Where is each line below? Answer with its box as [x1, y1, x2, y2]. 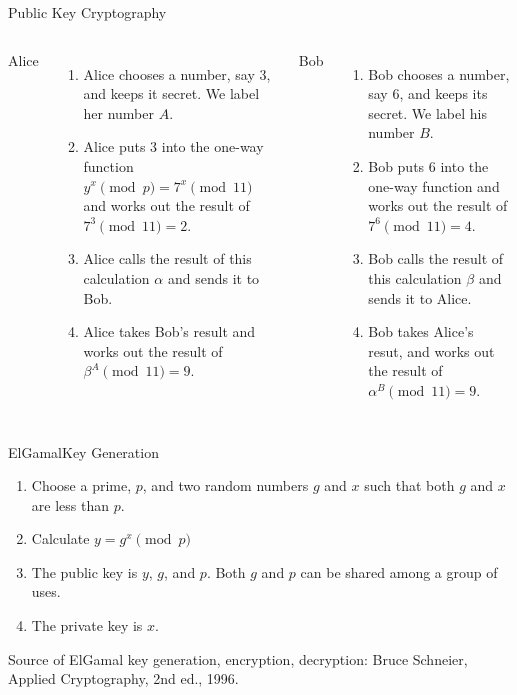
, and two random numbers [142, 475, 309, 496]
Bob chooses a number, [368, 63, 510, 84]
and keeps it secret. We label [83, 83, 260, 104]
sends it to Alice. [368, 287, 472, 308]
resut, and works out [368, 340, 495, 361]
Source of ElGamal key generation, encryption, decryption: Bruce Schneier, [8, 648, 468, 669]
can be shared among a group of [300, 561, 498, 582]
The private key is [31, 615, 143, 636]
